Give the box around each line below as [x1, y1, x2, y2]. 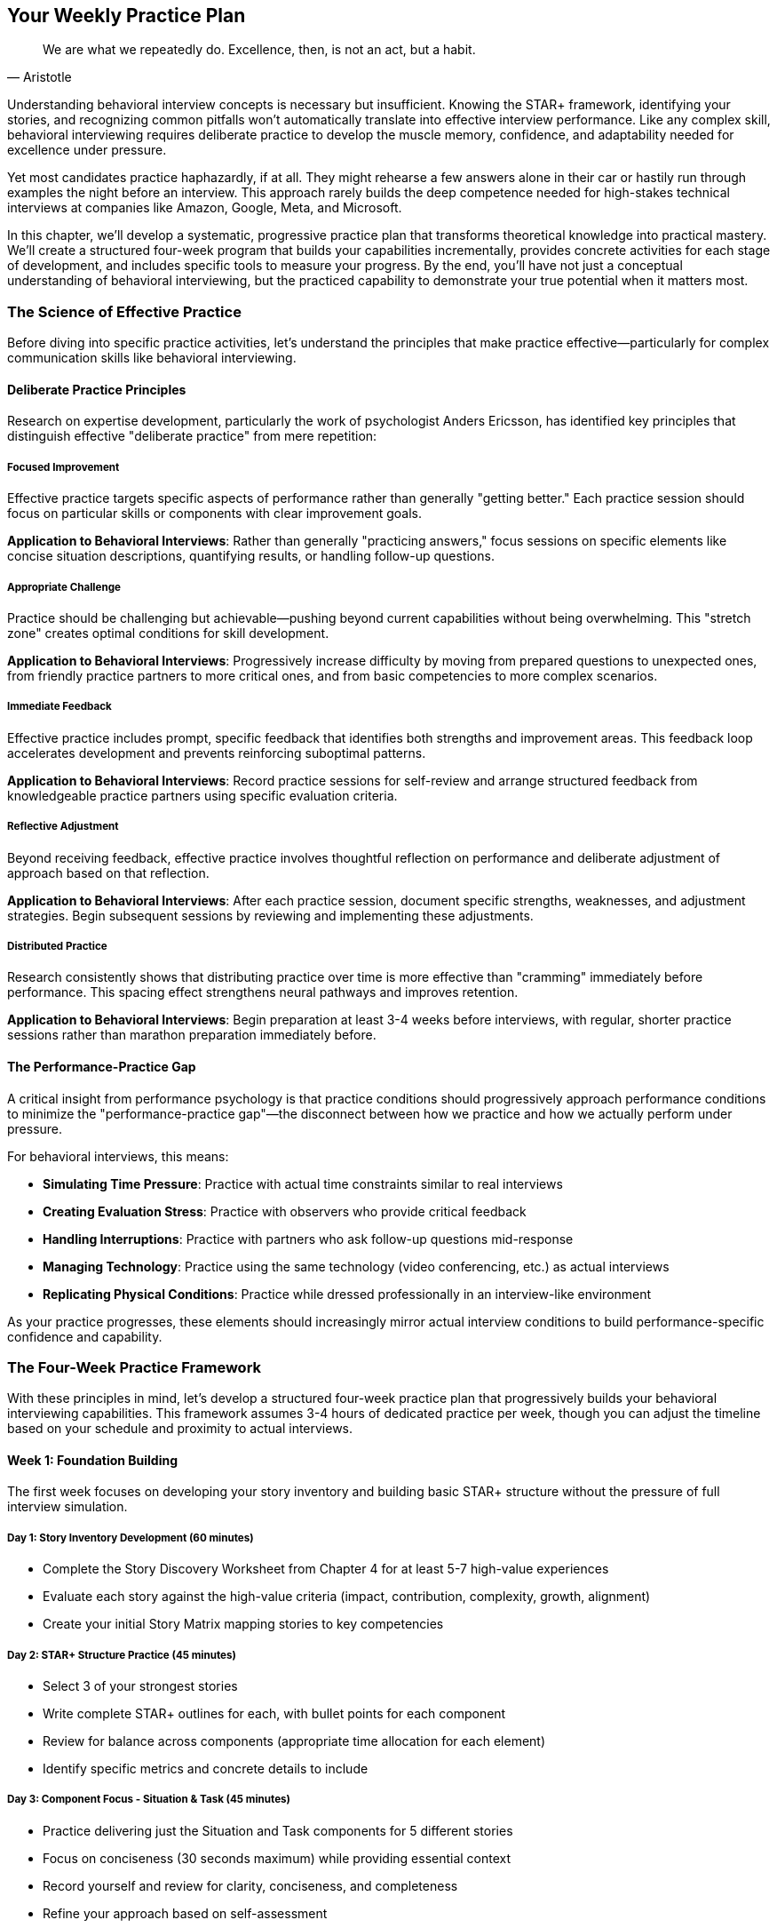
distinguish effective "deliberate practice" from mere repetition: [7, 428, 377, 444]
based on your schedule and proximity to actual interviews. [7, 1421, 353, 1437]
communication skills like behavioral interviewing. [7, 350, 297, 366]
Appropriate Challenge [7, 580, 121, 594]
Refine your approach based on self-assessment [43, 1905, 328, 1921]
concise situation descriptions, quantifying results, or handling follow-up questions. [7, 548, 495, 564]
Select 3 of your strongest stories [43, 1678, 238, 1694]
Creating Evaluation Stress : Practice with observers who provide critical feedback [43, 1203, 527, 1219]
